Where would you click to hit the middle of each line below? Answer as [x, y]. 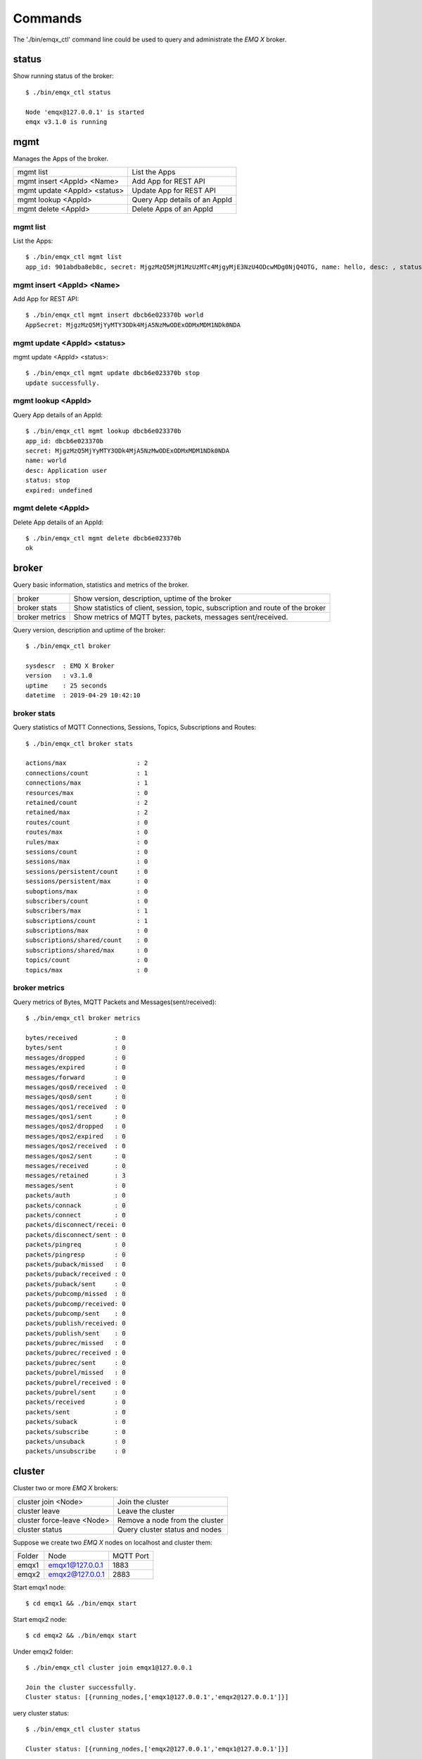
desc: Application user [66, 470]
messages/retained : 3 [76, 1176]
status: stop [48, 481]
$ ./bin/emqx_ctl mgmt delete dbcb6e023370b [104, 539]
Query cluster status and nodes [169, 1529]
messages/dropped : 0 [76, 1058]
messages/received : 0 [76, 1166]
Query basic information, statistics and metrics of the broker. [101, 585]
